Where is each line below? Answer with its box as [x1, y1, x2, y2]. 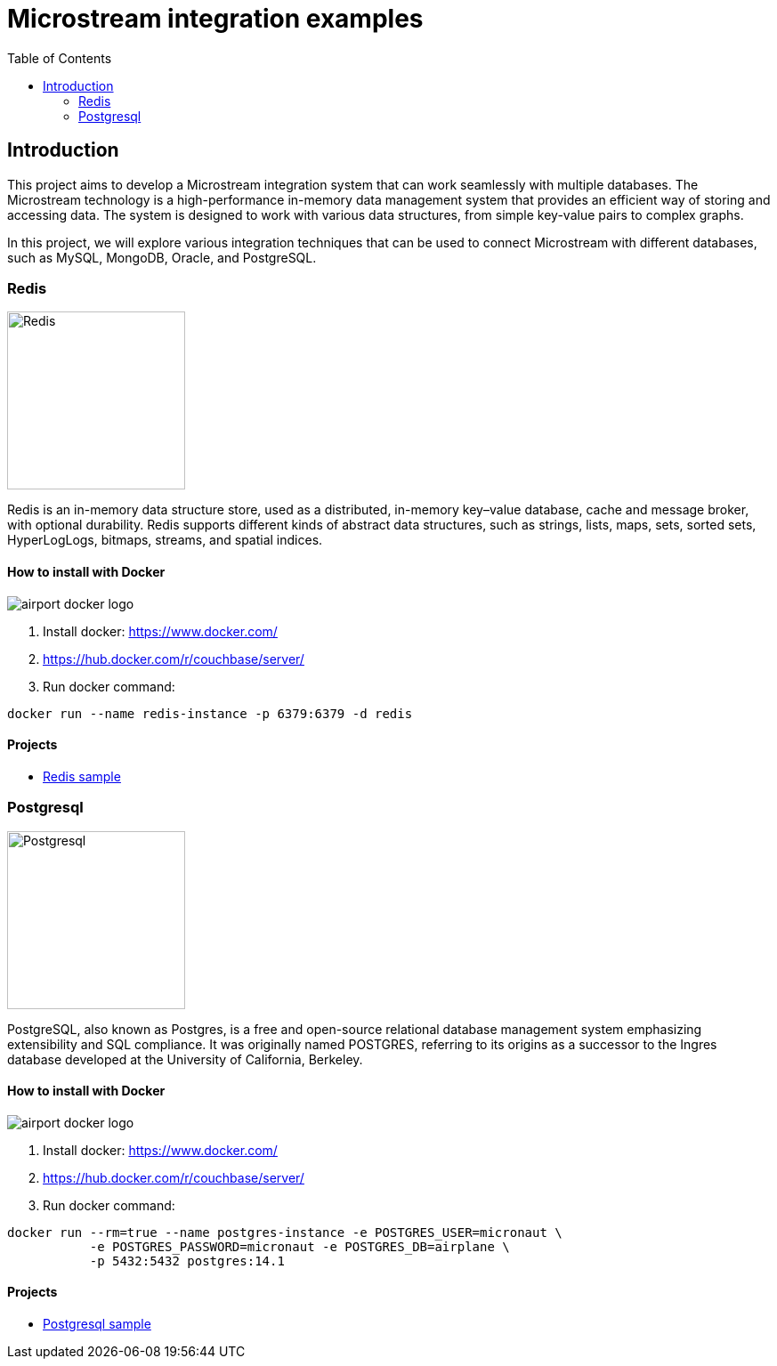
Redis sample [43, 768, 121, 784]
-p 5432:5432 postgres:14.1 [89, 1253, 285, 1268]
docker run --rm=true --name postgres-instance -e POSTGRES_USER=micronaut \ [7, 1225, 563, 1240]
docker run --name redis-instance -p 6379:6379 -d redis [7, 706, 413, 721]
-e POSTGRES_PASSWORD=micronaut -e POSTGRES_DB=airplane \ [89, 1239, 510, 1254]
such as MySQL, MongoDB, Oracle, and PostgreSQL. [7, 249, 317, 265]
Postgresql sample [43, 1315, 151, 1331]
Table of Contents [7, 50, 112, 66]
